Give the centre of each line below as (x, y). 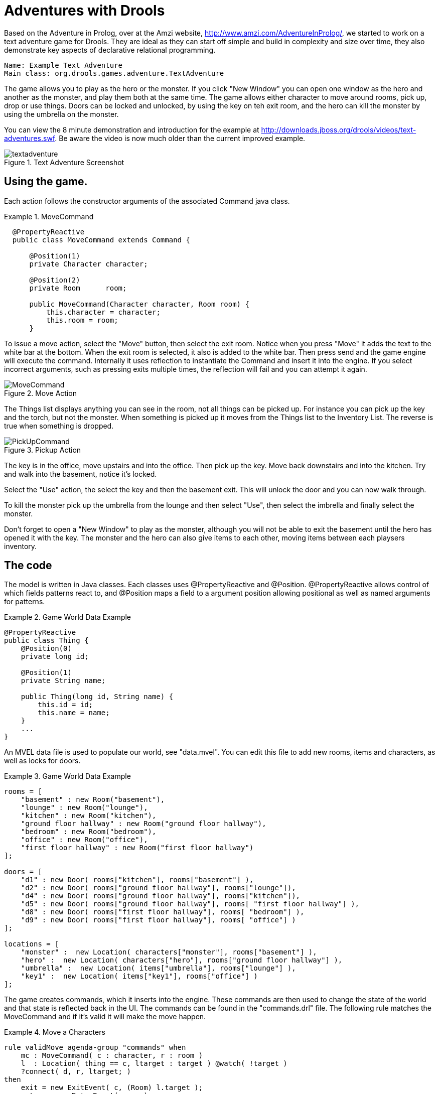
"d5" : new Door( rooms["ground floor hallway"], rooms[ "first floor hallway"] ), (190, 904)
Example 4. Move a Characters (55, 1032)
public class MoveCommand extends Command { (101, 240)
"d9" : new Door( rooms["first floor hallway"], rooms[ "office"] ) (158, 920)
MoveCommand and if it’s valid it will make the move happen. (105, 1017)
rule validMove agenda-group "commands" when (95, 1048)
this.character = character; (103, 312)
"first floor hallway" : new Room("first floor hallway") (137, 848)
